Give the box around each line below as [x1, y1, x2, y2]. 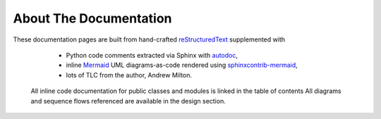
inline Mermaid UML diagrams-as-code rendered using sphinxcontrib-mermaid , [66, 61, 298, 70]
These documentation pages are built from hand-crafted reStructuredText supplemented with [13, 35, 286, 44]
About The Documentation [13, 11, 172, 26]
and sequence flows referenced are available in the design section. [30, 96, 226, 105]
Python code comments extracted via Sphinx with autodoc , [66, 51, 238, 59]
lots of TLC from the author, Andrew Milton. [66, 70, 192, 79]
